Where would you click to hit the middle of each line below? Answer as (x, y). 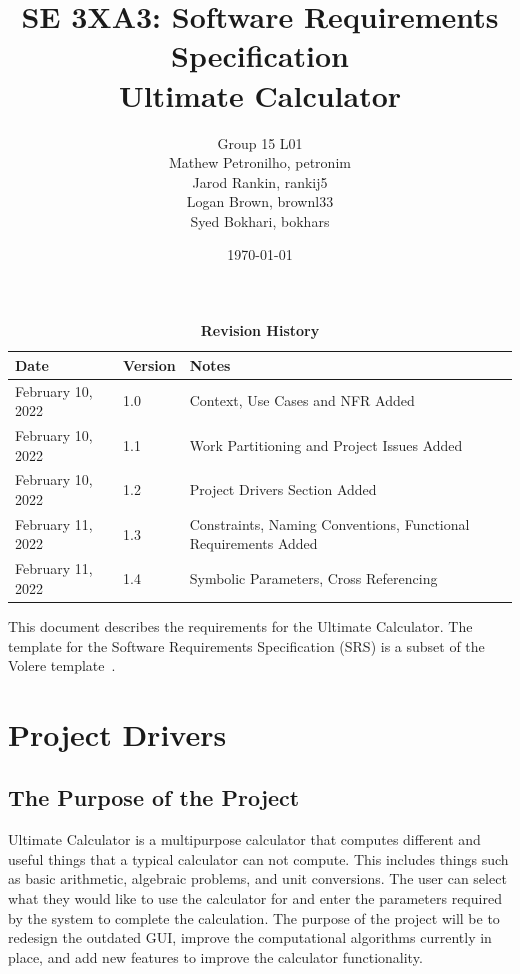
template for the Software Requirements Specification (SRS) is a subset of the (246, 645)
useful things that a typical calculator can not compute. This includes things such (258, 858)
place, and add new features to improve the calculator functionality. (215, 956)
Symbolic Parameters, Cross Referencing (313, 578)
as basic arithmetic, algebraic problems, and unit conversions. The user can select (257, 878)
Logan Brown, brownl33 (260, 201)
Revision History (260, 330)
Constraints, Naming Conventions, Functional (329, 523)
